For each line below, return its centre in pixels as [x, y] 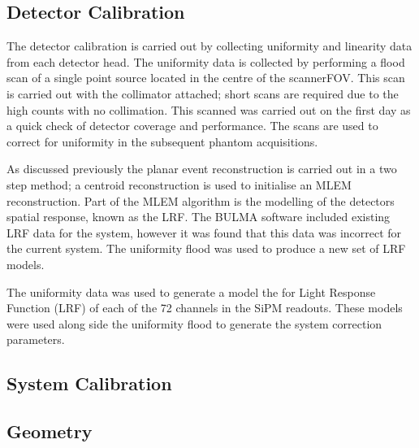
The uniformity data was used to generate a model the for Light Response [191, 291]
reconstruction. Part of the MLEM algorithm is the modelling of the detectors [201, 200]
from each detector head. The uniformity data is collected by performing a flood [206, 61]
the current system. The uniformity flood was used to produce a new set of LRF [206, 248]
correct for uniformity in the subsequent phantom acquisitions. [162, 141]
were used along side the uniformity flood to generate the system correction [194, 323]
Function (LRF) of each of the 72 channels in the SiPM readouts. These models [205, 308]
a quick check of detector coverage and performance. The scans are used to [192, 126]
